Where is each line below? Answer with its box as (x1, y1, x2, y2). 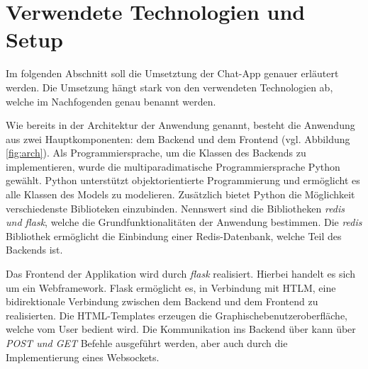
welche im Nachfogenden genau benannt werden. (6, 93, 216, 108)
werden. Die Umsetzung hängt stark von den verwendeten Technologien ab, (6, 79, 333, 94)
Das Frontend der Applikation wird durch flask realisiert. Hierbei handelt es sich (6, 266, 355, 281)
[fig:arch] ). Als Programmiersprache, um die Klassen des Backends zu (6, 145, 306, 160)
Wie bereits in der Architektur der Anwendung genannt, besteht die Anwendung (6, 118, 355, 132)
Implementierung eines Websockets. (6, 349, 160, 364)
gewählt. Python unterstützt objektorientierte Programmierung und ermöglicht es (6, 173, 360, 188)
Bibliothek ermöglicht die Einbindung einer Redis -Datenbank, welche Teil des (6, 228, 342, 243)
